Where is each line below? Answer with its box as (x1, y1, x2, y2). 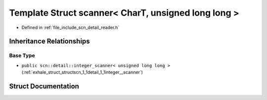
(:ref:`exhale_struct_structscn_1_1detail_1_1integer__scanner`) (21, 69, 143, 75)
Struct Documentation (9, 82, 79, 90)
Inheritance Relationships (9, 37, 90, 46)
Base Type (9, 52, 35, 59)
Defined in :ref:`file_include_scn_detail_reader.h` (21, 25, 120, 30)
